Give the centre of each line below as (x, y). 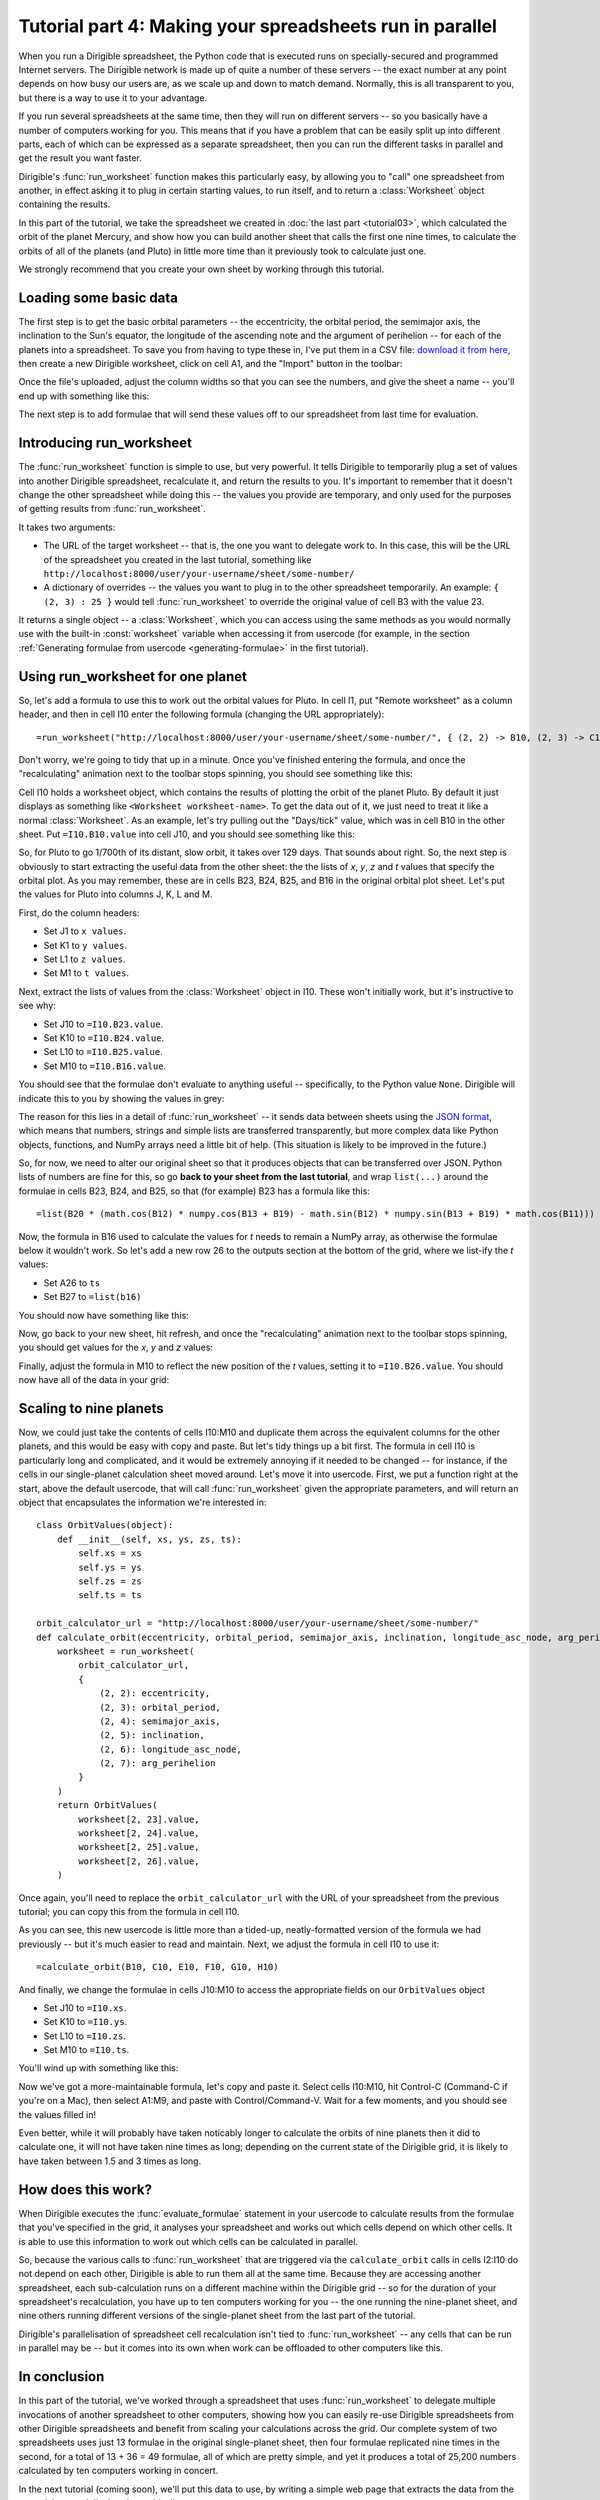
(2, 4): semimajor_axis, (160, 1721)
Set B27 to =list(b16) (92, 1297)
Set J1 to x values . (85, 931)
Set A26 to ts (72, 1282)
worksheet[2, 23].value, (139, 1819)
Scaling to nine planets (91, 1408)
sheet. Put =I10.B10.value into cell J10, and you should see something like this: (186, 834)
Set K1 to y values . (85, 945)
